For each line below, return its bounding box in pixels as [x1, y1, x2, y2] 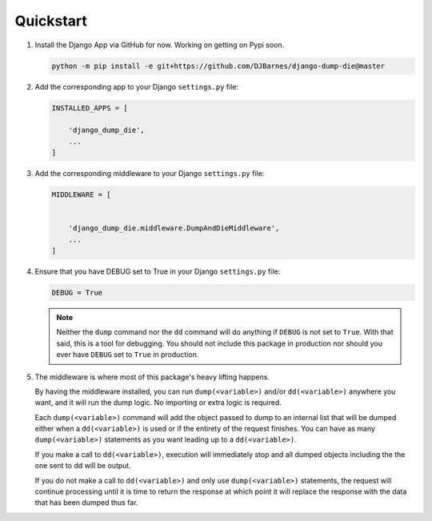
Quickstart [14, 12, 88, 30]
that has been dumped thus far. [34, 498, 138, 507]
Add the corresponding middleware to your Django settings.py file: [34, 169, 265, 178]
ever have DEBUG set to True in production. [56, 350, 199, 359]
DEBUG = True [51, 288, 103, 297]
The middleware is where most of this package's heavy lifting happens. [34, 372, 270, 382]
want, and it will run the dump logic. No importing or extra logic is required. [34, 398, 282, 407]
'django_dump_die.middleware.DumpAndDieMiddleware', [68, 224, 280, 233]
